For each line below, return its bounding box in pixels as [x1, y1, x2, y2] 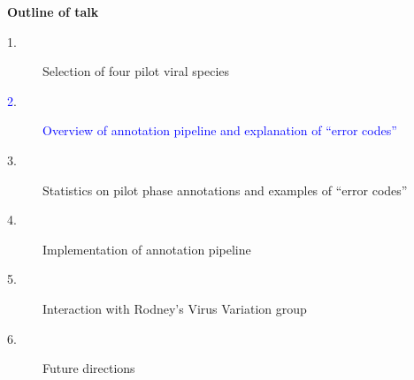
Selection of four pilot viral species [42, 62, 230, 80]
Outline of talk [7, 3, 99, 20]
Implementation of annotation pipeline [42, 239, 251, 258]
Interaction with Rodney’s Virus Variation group [42, 299, 307, 317]
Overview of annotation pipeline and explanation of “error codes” [42, 121, 397, 140]
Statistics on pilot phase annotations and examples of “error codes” [42, 180, 408, 199]
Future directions [42, 359, 135, 377]
